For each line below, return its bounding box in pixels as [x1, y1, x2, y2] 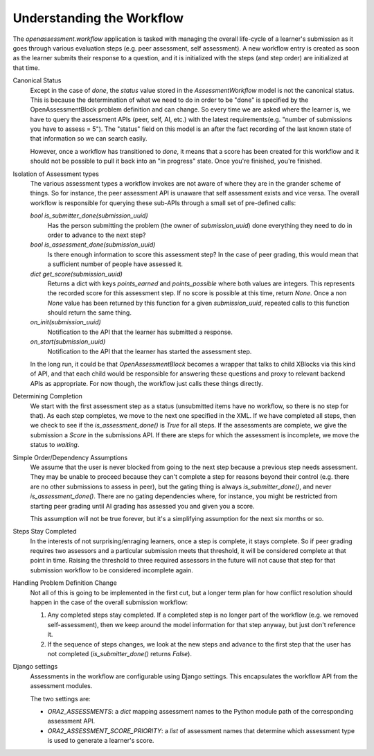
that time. [12, 63, 40, 72]
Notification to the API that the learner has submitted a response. [47, 328, 233, 336]
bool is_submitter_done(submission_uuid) [30, 211, 148, 220]
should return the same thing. [47, 308, 132, 317]
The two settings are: [30, 694, 91, 703]
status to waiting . [30, 441, 80, 449]
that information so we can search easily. [30, 134, 148, 143]
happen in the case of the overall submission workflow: [30, 598, 188, 606]
